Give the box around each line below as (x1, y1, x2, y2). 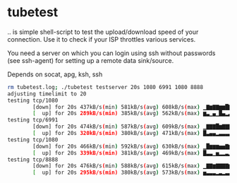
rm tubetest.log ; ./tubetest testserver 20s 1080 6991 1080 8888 (7, 83, 203, 90)
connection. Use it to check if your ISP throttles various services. (7, 35, 196, 43)
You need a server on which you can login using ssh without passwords (7, 49, 216, 57)
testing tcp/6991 (7, 117, 59, 124)
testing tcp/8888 (7, 156, 59, 163)
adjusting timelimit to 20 (7, 90, 87, 98)
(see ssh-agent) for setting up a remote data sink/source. (7, 56, 174, 64)
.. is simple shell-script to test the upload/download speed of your (7, 28, 199, 36)
